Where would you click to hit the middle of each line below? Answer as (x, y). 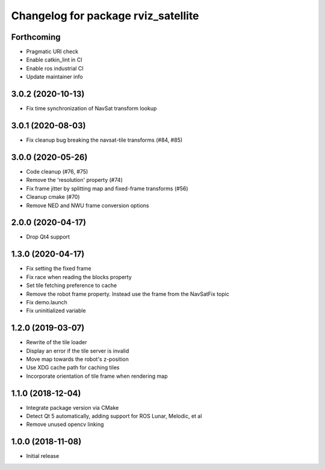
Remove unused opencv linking (65, 424)
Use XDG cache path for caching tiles (73, 368)
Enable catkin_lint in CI (54, 60)
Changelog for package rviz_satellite (105, 16)
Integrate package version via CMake (73, 407)
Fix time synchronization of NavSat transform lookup (91, 108)
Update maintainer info (55, 77)
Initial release (43, 456)
